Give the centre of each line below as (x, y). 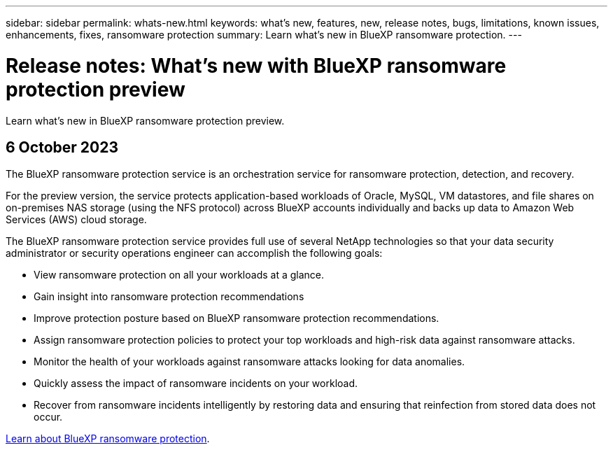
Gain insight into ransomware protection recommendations (169, 297)
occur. (48, 417)
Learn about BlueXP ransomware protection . (108, 439)
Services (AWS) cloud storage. (76, 220)
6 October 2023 (62, 147)
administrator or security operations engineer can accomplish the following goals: (194, 253)
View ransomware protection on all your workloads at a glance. (179, 275)
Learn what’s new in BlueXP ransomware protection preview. (145, 120)
